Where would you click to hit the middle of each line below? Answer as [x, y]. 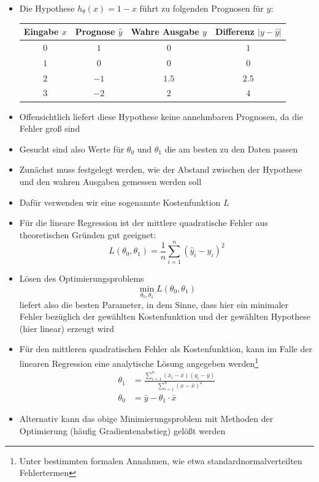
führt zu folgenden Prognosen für [202, 8]
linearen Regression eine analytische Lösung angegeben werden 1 [139, 362]
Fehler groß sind [50, 128]
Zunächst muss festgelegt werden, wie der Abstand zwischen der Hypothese [161, 169]
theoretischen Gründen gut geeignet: [88, 234]
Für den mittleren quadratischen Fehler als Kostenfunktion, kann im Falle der [166, 349]
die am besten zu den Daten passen [231, 149]
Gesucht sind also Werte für [72, 149]
